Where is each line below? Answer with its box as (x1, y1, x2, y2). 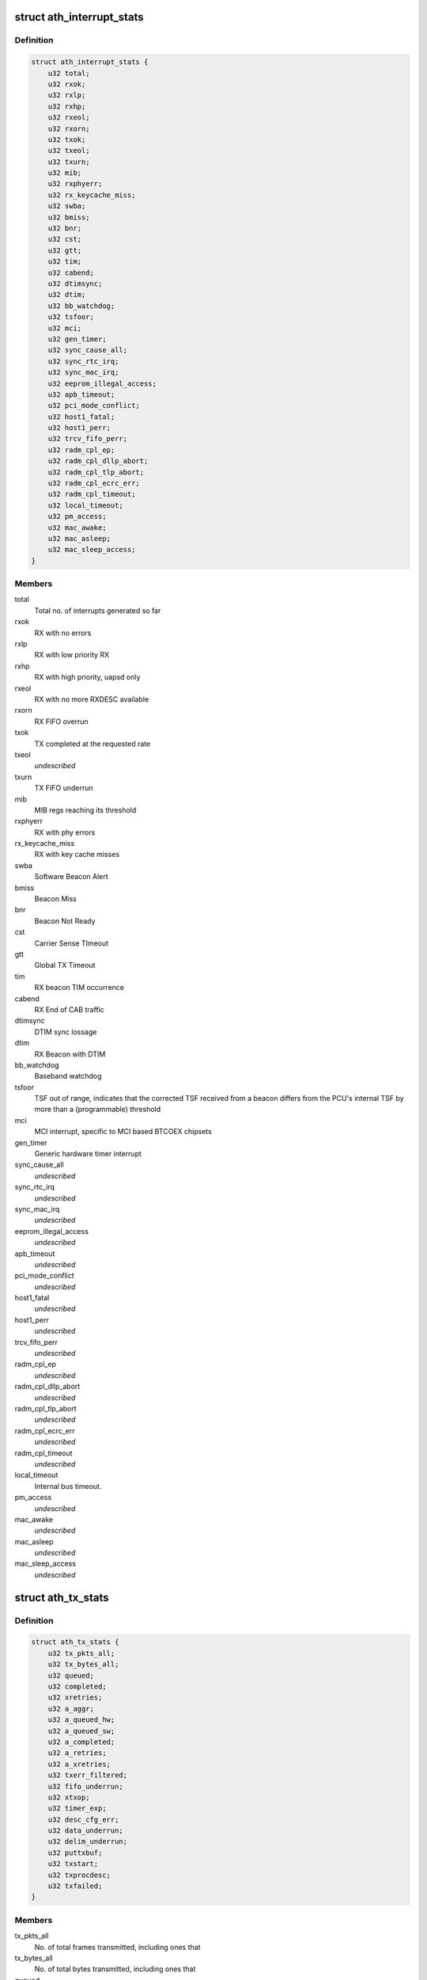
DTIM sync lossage (34, 1026, 97, 1037)
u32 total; (47, 68, 90, 78)
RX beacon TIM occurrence (34, 983, 125, 992)
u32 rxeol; (47, 113, 90, 122)
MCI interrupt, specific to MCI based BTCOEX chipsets (34, 1127, 213, 1137)
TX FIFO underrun (34, 783, 94, 793)
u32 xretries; (47, 1693, 103, 1702)
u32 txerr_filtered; (47, 1771, 128, 1780)
